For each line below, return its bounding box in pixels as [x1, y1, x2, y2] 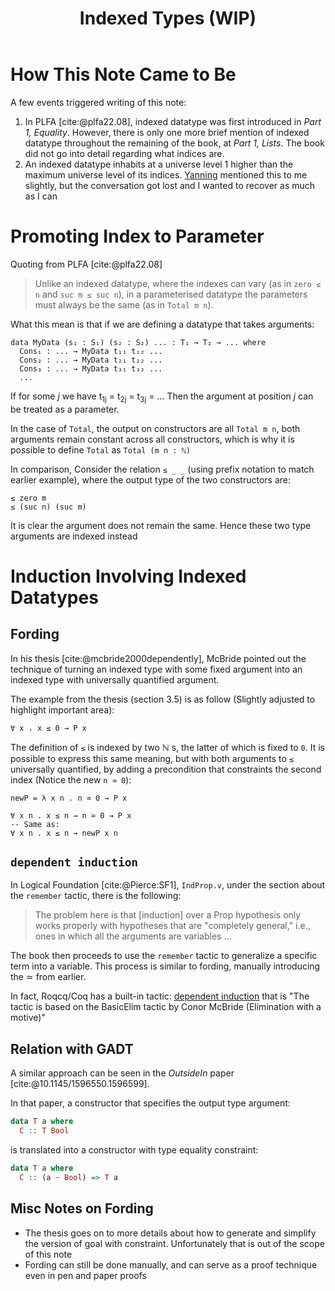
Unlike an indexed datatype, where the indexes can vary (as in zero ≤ [34, 277, 322, 289]
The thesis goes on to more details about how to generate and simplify [24, 1227, 317, 1239]
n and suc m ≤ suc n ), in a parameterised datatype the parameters [34, 288, 308, 300]
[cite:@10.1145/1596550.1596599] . [10, 1078, 150, 1090]
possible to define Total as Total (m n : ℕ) [10, 443, 191, 456]
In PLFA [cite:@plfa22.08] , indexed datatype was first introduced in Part [24, 115, 322, 127]
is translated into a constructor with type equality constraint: [10, 1144, 259, 1156]
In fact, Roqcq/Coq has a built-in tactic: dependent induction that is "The [10, 990, 310, 1002]
